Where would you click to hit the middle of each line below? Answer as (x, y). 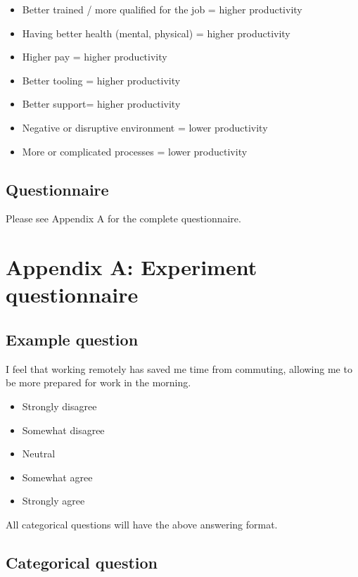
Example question (72, 339)
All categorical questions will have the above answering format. (142, 524)
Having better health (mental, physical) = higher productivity (156, 33)
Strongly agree (53, 501)
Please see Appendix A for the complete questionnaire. (123, 218)
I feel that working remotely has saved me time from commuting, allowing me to (179, 368)
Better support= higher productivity (101, 104)
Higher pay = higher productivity (95, 57)
